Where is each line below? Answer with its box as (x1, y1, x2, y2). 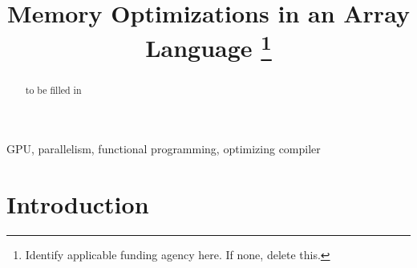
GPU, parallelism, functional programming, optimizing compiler (6, 140, 321, 157)
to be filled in (25, 83, 82, 96)
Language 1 (145, 28, 272, 64)
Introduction (6, 188, 149, 221)
